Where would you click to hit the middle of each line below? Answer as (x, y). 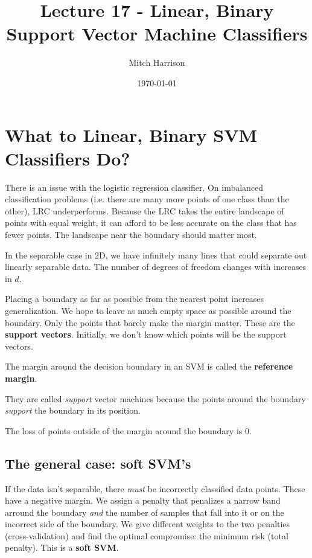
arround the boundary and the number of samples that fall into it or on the (145, 512)
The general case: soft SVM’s (98, 463)
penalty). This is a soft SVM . (62, 547)
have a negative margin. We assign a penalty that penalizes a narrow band (143, 500)
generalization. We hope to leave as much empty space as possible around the (148, 310)
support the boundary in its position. (73, 410)
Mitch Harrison (157, 63)
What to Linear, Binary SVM (131, 134)
